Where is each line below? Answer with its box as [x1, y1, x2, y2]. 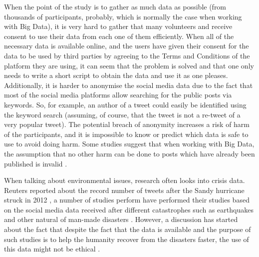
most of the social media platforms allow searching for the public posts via [4, 89, 232, 100]
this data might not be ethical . [4, 243, 100, 254]
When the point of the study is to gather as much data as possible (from [4, 1, 227, 11]
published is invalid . [4, 158, 67, 168]
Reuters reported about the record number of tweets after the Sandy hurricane [4, 184, 245, 195]
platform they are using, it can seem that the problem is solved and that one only [4, 60, 254, 70]
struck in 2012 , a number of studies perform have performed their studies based [4, 194, 250, 205]
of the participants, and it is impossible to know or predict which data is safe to [4, 128, 249, 139]
